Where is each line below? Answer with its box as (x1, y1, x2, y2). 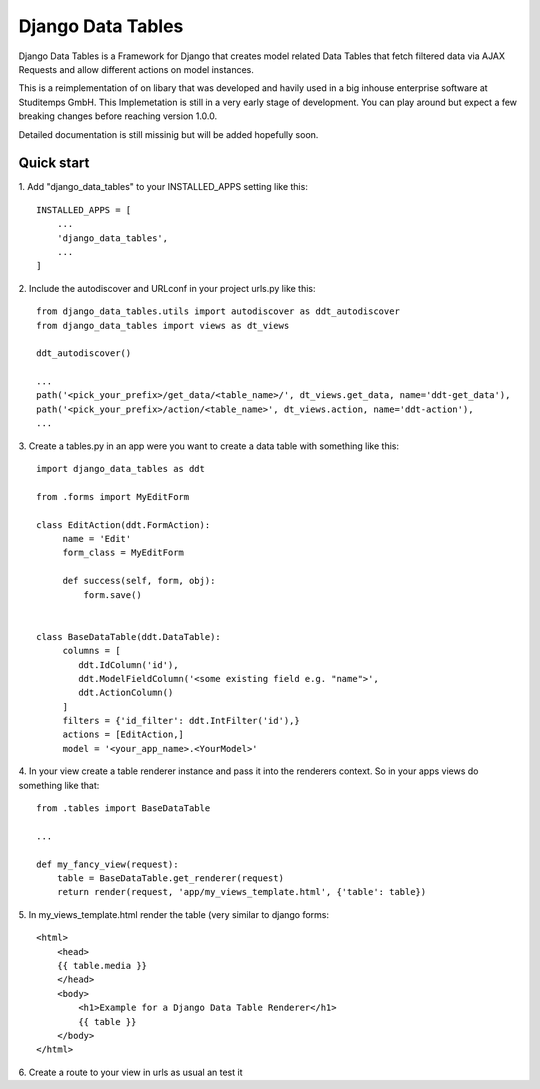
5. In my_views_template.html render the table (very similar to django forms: (18, 908, 330, 920)
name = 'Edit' (62, 533, 132, 544)
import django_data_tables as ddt (36, 463, 205, 475)
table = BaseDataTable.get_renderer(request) (56, 872, 285, 884)
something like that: (18, 779, 100, 791)
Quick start (18, 155, 90, 172)
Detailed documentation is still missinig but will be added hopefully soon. (18, 128, 319, 140)
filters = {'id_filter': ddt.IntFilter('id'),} (62, 715, 300, 727)
